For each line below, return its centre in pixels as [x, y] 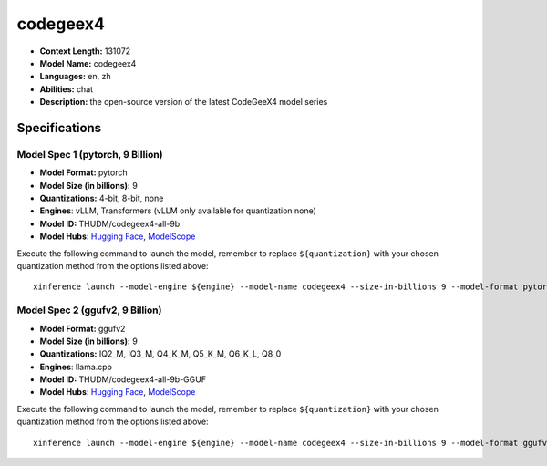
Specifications [59, 128]
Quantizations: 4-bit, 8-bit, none [102, 198]
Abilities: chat [67, 89]
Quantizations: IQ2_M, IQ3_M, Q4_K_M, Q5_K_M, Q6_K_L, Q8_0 [160, 354]
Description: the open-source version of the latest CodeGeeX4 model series [184, 102]
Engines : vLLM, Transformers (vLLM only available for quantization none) [178, 211]
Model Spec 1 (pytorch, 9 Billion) [90, 154]
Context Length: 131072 [85, 51]
